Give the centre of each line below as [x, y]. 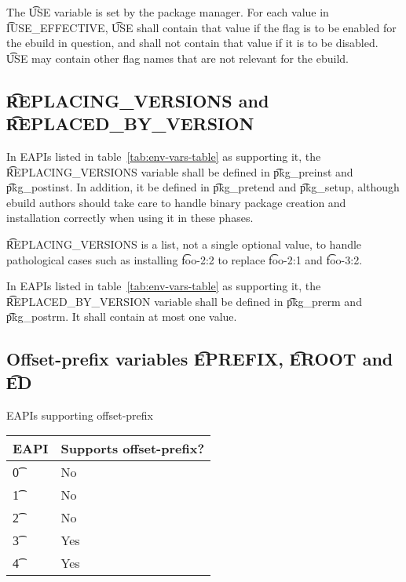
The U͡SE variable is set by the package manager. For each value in [168, 12]
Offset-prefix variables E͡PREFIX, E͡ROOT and [200, 359]
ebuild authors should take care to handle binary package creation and [176, 202]
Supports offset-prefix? [133, 449]
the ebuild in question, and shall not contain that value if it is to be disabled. [192, 43]
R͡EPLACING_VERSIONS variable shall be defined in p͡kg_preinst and [180, 171]
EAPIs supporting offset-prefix [80, 415]
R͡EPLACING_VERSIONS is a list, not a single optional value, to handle [184, 244]
